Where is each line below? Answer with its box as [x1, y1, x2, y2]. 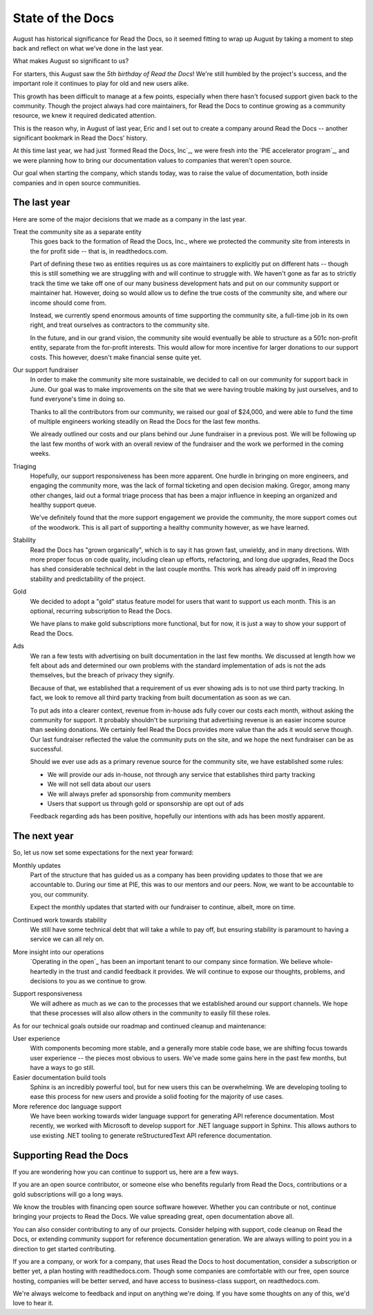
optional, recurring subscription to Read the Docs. [30, 607, 173, 615]
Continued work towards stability [12, 915, 107, 924]
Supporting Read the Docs [12, 1149, 128, 1161]
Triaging [12, 462, 37, 470]
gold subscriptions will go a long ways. [12, 1190, 124, 1198]
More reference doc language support [12, 1102, 122, 1111]
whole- [312, 958, 333, 966]
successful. [30, 745, 64, 753]
